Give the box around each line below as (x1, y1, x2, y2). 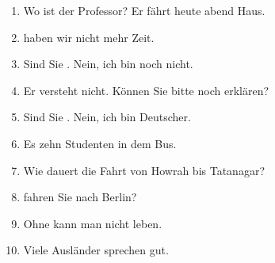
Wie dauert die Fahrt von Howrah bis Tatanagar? (23, 162, 265, 178)
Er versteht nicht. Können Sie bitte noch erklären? (23, 82, 269, 98)
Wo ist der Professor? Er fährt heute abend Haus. (23, 2, 265, 18)
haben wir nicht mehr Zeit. (23, 29, 155, 45)
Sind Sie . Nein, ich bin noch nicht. (23, 55, 193, 72)
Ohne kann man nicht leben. (23, 215, 162, 231)
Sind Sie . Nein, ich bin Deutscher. (23, 109, 191, 125)
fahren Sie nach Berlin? (23, 189, 137, 205)
